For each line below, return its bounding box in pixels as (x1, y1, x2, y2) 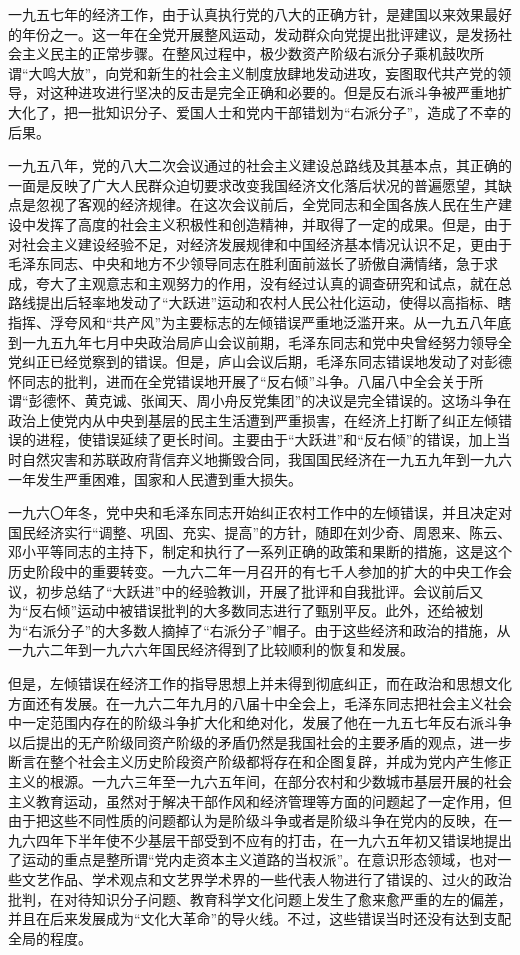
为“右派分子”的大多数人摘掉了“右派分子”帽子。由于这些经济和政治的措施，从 (8, 619, 511, 640)
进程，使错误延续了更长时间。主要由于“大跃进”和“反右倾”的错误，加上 (35, 429, 497, 450)
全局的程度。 (8, 927, 92, 948)
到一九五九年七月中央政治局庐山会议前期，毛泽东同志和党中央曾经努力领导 (8, 331, 498, 352)
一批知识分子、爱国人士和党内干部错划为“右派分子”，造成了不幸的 (77, 101, 512, 122)
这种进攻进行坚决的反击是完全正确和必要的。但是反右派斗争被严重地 (49, 82, 498, 103)
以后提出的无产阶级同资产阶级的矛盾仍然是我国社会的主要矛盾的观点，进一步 (8, 731, 512, 752)
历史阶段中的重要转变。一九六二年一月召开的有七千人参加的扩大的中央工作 (8, 561, 498, 582)
